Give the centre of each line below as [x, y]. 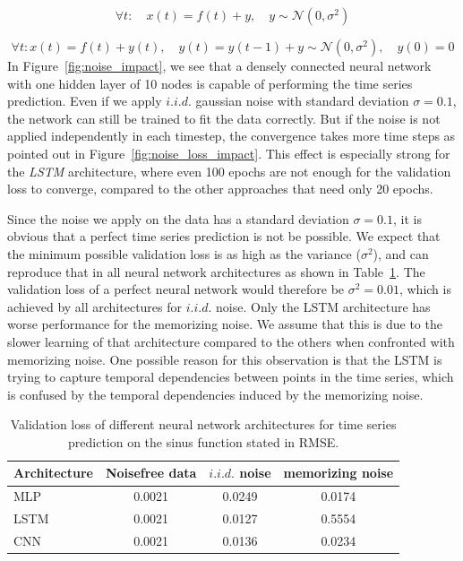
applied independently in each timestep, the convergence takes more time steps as [231, 136]
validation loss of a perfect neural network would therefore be [176, 289]
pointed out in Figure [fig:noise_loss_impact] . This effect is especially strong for [229, 153]
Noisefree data [151, 473]
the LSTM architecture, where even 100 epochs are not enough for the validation [229, 171]
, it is [407, 218]
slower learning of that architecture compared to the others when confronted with [231, 341]
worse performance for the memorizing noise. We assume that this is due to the [225, 324]
